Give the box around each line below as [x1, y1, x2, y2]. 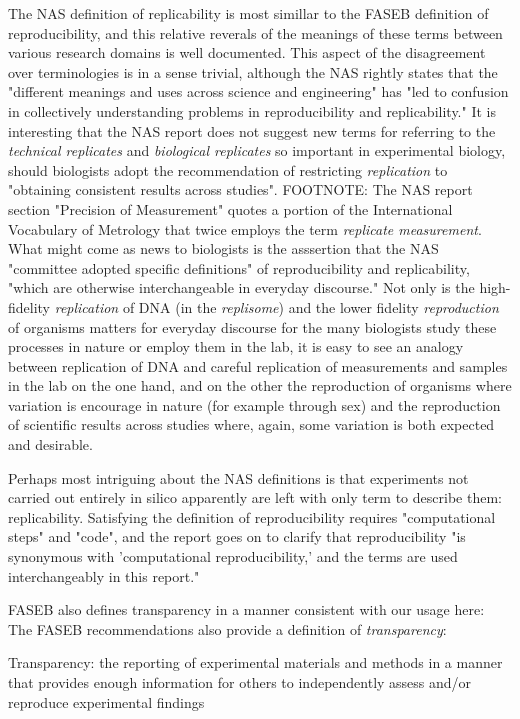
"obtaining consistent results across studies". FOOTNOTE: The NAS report [8, 179, 473, 200]
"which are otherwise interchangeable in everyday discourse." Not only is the [8, 277, 475, 298]
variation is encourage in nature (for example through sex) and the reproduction [8, 394, 501, 415]
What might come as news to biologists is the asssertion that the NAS [8, 238, 439, 259]
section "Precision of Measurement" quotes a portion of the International [8, 198, 453, 219]
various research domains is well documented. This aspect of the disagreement [8, 42, 486, 63]
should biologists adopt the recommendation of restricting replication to [8, 159, 448, 180]
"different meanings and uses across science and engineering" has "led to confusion [8, 81, 509, 102]
